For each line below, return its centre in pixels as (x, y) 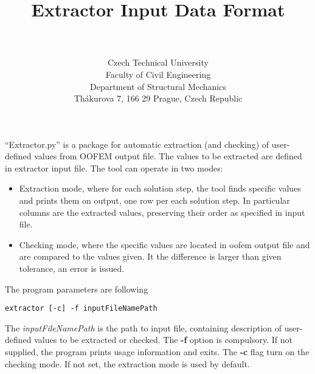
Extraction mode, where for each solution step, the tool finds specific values (160, 188)
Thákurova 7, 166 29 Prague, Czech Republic (158, 98)
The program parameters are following (77, 289)
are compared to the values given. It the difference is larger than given (150, 256)
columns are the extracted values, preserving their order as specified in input (162, 212)
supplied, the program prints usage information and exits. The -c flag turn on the (157, 352)
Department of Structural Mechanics (158, 86)
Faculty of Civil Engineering (158, 74)
